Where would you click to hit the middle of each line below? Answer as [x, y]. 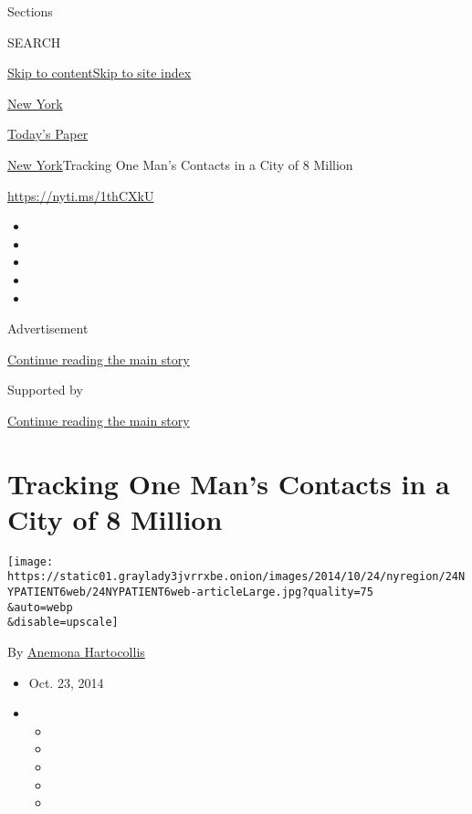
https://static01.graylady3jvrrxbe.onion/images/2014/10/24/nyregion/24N [236, 577]
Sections [30, 11]
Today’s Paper [48, 134]
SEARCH [34, 42]
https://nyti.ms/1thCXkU [81, 195]
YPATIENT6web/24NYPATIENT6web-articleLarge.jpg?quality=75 [190, 592]
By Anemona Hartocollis [76, 652]
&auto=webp [40, 607]
